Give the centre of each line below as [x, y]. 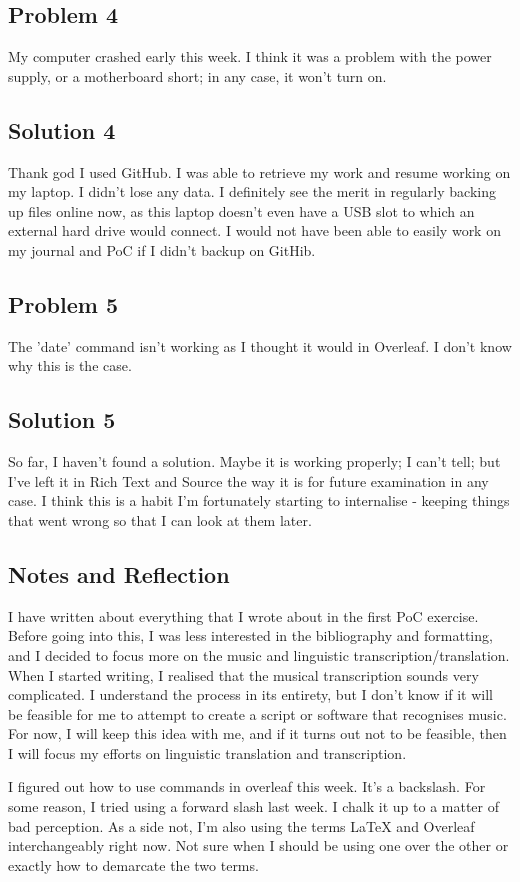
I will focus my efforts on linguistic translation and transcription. [207, 752]
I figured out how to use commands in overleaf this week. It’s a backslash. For [247, 786]
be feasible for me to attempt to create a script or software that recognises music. [257, 713]
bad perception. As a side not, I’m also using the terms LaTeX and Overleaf [241, 825]
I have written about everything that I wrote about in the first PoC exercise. [243, 615]
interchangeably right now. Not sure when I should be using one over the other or [258, 845]
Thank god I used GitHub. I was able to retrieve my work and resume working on [259, 171]
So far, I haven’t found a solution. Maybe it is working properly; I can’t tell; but [254, 461]
